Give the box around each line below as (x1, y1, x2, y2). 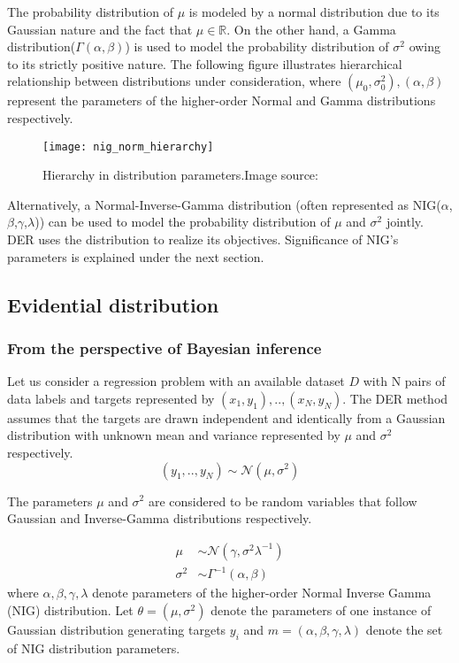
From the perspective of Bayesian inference (7, 336, 322, 358)
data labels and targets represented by (7, 389, 215, 407)
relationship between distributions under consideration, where (7, 72, 341, 90)
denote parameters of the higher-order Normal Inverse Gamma (92, 583, 432, 602)
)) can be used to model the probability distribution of (34, 212, 331, 231)
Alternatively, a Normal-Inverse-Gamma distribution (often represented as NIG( (7, 195, 441, 213)
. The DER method (342, 389, 448, 407)
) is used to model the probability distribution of (125, 37, 389, 56)
